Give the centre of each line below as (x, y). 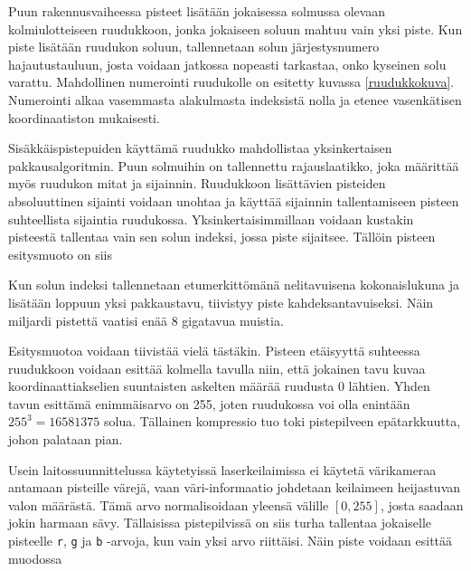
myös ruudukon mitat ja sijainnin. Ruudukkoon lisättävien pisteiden (197, 183)
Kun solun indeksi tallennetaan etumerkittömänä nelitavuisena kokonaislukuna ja (234, 285)
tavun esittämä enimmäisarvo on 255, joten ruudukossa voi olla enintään (209, 403)
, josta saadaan (422, 504)
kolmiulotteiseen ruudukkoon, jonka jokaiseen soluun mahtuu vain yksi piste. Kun (235, 29)
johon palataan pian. (66, 439)
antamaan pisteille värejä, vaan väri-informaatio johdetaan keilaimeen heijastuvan (235, 487)
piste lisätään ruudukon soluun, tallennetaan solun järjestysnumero (194, 47)
